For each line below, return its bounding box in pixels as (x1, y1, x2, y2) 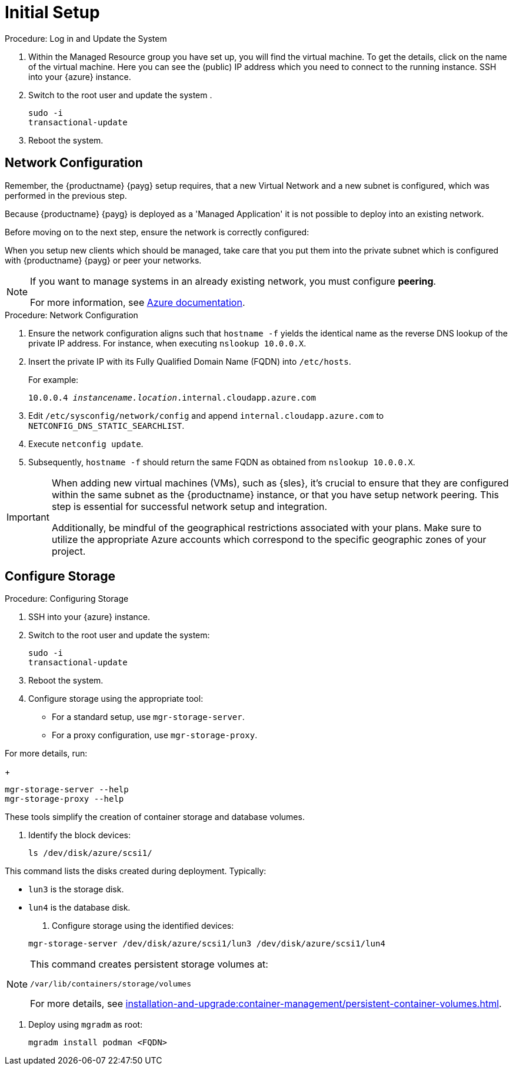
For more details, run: (5, 748, 88, 759)
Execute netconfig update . (28, 438, 144, 449)
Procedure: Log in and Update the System (5, 33, 167, 44)
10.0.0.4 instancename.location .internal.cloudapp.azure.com (28, 392, 316, 402)
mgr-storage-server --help (5, 785, 129, 795)
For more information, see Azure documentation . (30, 296, 245, 308)
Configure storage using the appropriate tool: (28, 694, 204, 704)
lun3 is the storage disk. (28, 884, 124, 895)
